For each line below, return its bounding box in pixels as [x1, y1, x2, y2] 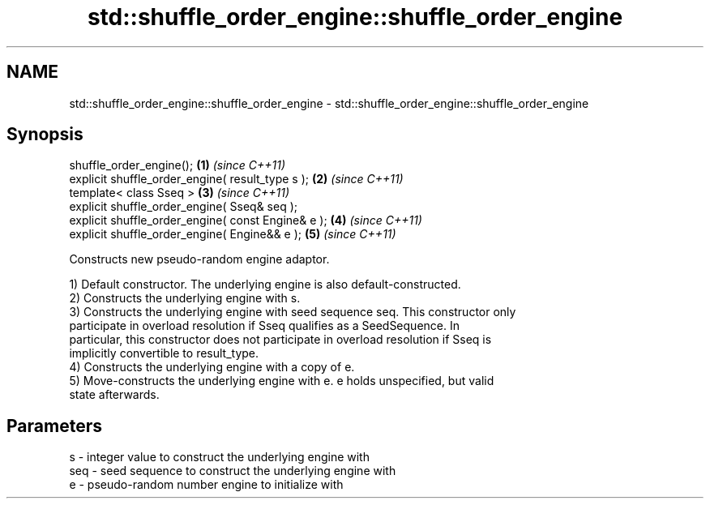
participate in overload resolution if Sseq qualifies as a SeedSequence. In [69, 319, 460, 333]
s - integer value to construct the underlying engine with [69, 450, 370, 464]
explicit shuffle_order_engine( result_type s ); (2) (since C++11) [69, 172, 404, 186]
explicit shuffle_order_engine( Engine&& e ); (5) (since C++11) [69, 227, 396, 242]
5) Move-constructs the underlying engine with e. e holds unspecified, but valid [69, 374, 494, 388]
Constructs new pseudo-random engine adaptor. [69, 252, 330, 267]
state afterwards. [69, 387, 160, 402]
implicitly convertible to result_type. [69, 346, 259, 361]
